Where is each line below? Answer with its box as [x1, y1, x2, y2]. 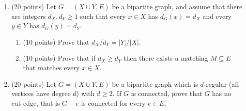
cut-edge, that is [11, 97, 60, 108]
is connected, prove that [131, 88, 202, 98]
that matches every [23, 62, 80, 72]
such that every [80, 11, 126, 21]
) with [76, 88, 94, 98]
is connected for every [81, 97, 146, 108]
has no [212, 88, 231, 98]
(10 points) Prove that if [23, 53, 96, 63]
